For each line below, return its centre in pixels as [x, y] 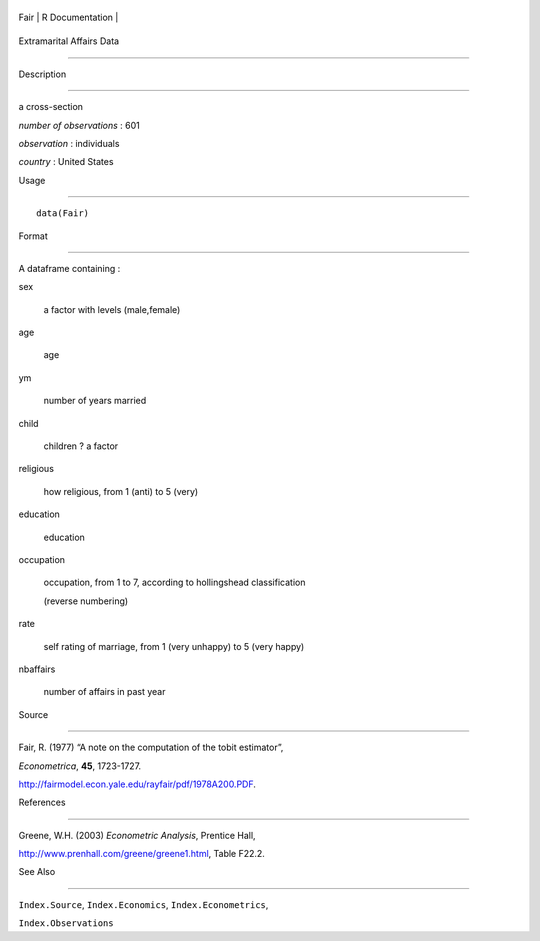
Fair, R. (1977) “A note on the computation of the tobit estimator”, [151, 747]
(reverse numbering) [86, 601]
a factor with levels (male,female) [112, 309]
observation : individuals [69, 143]
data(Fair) [63, 213]
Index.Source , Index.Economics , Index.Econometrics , [143, 904]
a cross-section [51, 107]
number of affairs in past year [104, 692]
